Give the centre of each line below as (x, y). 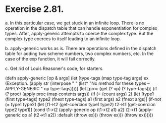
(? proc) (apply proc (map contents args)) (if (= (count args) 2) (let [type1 (80, 94)
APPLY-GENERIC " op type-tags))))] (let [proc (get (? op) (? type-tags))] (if (81, 88)
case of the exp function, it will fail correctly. (50, 59)
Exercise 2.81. (34, 9)
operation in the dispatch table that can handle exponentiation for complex (81, 28)
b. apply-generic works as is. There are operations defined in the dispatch (81, 48)
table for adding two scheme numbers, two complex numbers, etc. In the (79, 54)
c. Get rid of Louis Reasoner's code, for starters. (55, 68)
